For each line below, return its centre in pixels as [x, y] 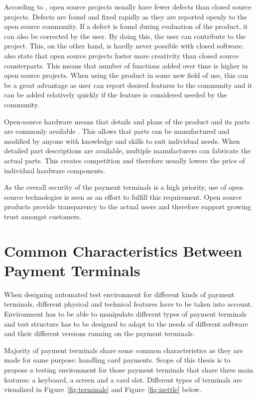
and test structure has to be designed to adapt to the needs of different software [126, 323]
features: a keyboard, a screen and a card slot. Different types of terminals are [123, 379]
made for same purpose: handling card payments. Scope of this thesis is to [117, 360]
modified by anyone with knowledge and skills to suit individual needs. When [122, 141]
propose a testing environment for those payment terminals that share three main [128, 369]
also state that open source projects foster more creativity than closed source [121, 55]
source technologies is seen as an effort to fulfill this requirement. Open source [123, 197]
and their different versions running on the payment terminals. [99, 333]
